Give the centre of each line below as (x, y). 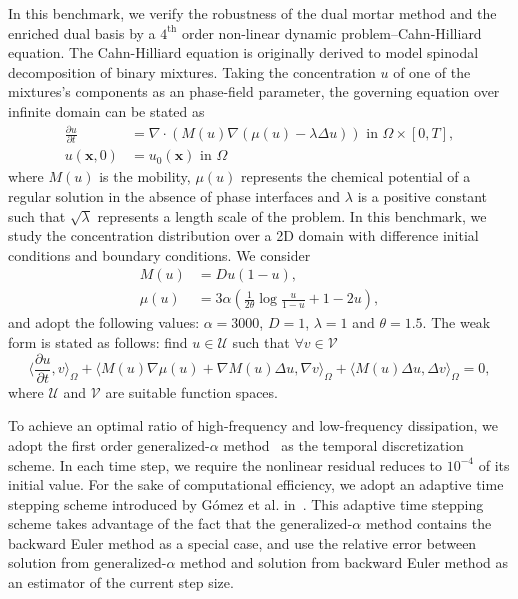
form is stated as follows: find (98, 342)
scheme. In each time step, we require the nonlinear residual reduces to (225, 464)
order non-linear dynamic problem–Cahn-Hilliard (331, 32)
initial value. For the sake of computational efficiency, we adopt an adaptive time (256, 484)
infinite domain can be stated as (106, 110)
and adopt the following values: (104, 322)
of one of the (432, 71)
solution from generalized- (87, 562)
